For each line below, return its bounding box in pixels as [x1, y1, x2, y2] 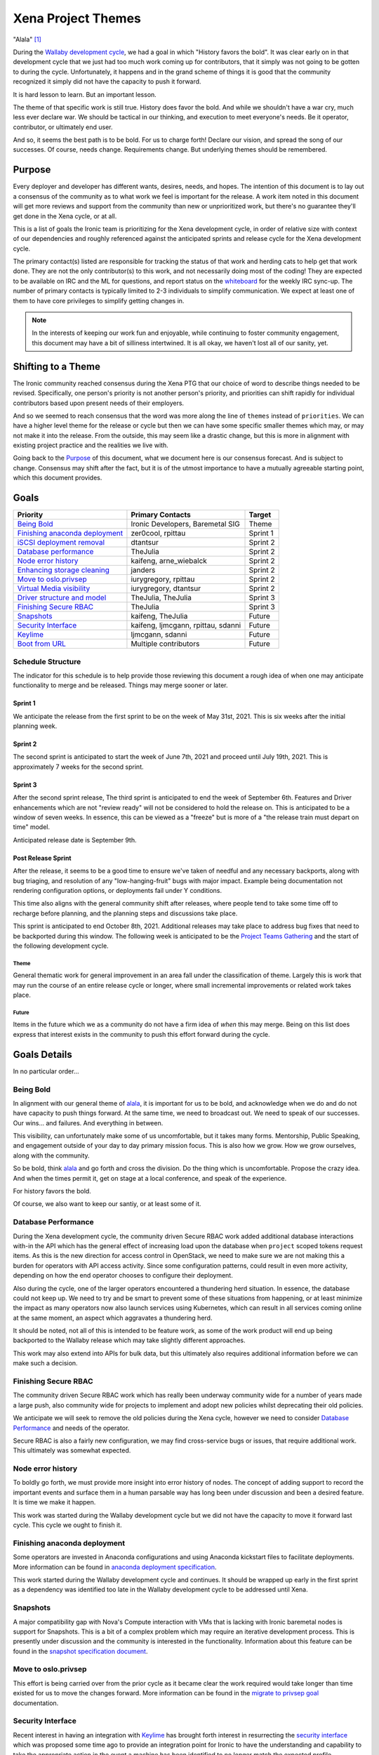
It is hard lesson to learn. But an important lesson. [13, 90, 157, 98]
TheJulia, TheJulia [131, 593, 192, 603]
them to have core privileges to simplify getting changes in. [13, 296, 185, 305]
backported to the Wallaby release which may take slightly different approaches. [13, 1336, 246, 1344]
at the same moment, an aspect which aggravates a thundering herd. [13, 1313, 213, 1322]
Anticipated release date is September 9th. [13, 835, 137, 844]
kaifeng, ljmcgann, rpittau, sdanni [131, 621, 241, 630]
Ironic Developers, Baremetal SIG [131, 519, 240, 529]
